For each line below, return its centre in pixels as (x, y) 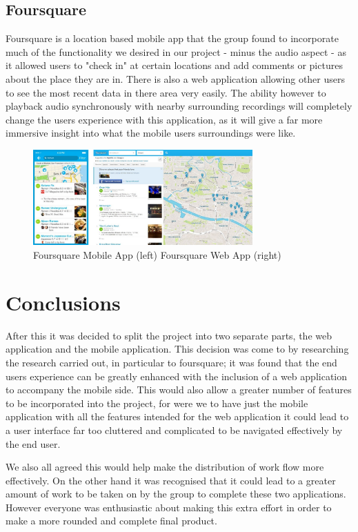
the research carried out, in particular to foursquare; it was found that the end (171, 362)
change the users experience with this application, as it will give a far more (164, 119)
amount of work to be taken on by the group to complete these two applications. (176, 494)
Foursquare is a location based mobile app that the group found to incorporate (172, 38)
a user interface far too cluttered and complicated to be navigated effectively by (174, 430)
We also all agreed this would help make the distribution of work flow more (165, 467)
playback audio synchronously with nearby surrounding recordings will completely (179, 106)
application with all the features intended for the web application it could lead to (177, 416)
